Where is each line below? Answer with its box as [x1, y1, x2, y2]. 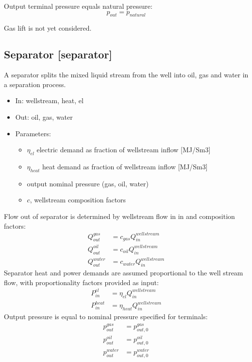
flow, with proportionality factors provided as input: [4, 277, 159, 287]
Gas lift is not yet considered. [4, 23, 92, 33]
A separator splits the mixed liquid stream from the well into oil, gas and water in [4, 70, 249, 80]
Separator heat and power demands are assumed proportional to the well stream [4, 268, 243, 278]
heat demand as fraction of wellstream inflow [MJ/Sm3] [42, 161, 208, 171]
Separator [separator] [4, 47, 113, 62]
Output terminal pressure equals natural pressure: [4, 1, 152, 11]
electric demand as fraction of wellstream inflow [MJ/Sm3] [36, 145, 211, 155]
